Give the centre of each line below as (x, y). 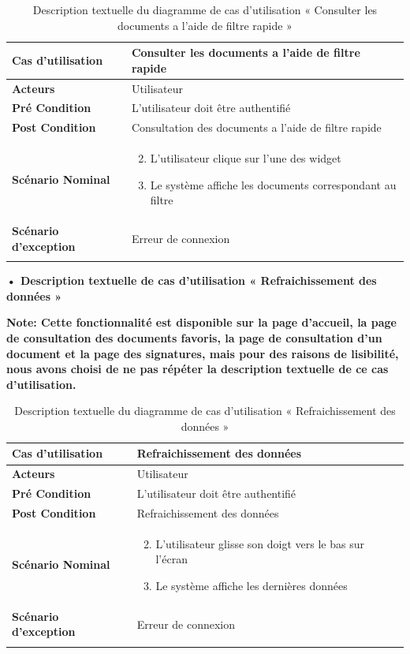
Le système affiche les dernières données (252, 586)
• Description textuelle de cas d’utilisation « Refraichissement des (192, 280)
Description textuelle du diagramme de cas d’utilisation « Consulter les (205, 9)
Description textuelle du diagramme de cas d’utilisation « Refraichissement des (205, 411)
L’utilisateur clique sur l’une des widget (246, 158)
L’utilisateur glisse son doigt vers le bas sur (260, 543)
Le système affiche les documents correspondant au (273, 184)
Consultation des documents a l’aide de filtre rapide (256, 127)
